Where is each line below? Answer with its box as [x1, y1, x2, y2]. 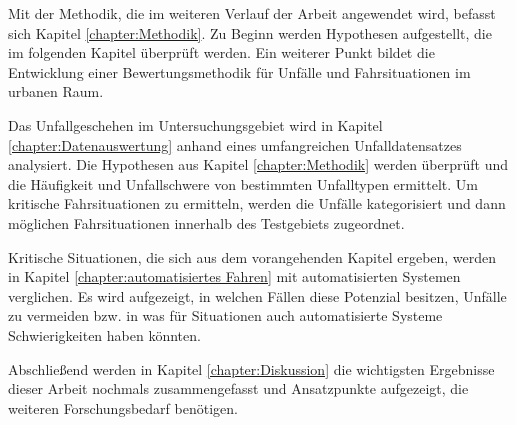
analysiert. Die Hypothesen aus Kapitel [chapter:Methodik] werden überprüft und [8, 154, 509, 175]
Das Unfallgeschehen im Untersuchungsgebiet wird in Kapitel [8, 114, 383, 135]
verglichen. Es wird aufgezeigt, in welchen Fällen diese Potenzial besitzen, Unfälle [8, 285, 507, 306]
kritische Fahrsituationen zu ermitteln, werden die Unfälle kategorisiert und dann [8, 193, 506, 214]
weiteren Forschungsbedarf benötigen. [8, 397, 238, 418]
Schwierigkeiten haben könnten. [8, 324, 201, 345]
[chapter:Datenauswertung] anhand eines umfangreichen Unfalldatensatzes [8, 134, 462, 155]
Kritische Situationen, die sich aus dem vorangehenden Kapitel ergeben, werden [8, 246, 497, 267]
